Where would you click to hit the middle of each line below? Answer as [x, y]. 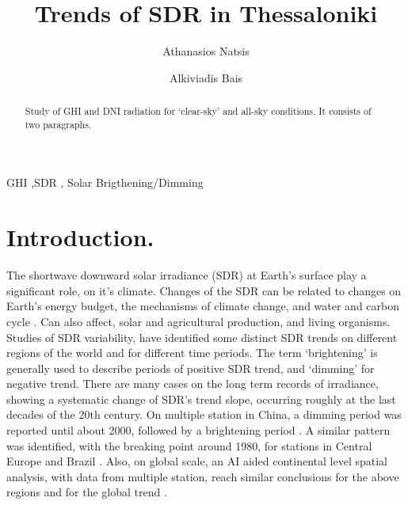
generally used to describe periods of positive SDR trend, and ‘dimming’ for [191, 368]
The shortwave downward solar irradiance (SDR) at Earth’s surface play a [187, 275]
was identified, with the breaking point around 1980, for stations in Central [189, 445]
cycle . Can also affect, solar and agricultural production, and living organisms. [198, 321]
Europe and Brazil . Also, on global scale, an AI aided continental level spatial [197, 461]
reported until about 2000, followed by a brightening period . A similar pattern [198, 430]
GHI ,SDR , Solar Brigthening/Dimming [105, 182]
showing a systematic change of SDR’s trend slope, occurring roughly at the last [201, 399]
